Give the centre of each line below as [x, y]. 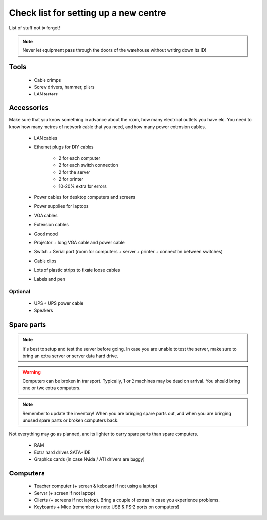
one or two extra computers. [51, 388]
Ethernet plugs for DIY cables [64, 147]
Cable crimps [47, 80]
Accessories [29, 108]
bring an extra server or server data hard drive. [70, 356]
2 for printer [71, 179]
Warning [31, 372]
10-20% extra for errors [83, 186]
